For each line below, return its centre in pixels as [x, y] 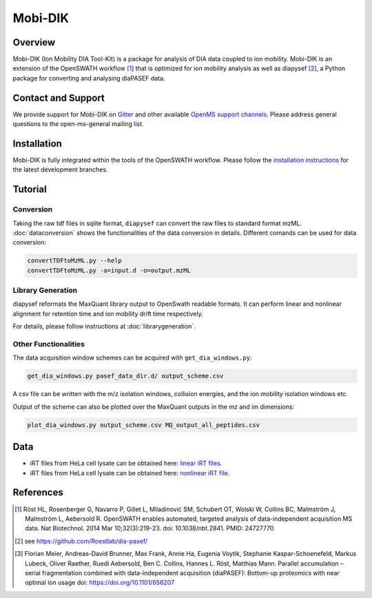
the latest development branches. [60, 169]
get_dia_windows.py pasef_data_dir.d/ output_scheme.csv [125, 376]
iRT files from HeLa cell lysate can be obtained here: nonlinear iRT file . [130, 473]
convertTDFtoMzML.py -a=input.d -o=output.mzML [109, 270]
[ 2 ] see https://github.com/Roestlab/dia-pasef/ [81, 541]
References [38, 493]
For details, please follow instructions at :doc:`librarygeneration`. [104, 327]
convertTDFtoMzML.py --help [74, 261]
